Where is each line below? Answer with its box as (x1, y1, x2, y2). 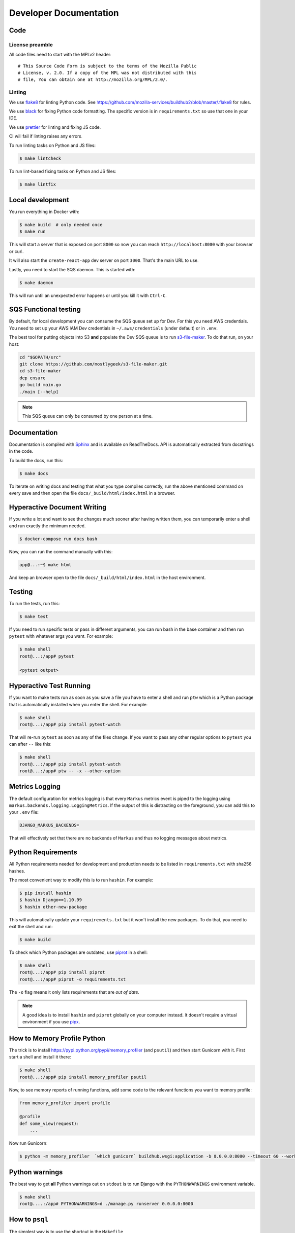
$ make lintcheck (19, 155, 61, 161)
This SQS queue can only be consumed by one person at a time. (22, 413, 153, 419)
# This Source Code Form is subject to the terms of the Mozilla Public (18, 63, 197, 69)
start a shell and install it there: (9, 1054, 71, 1060)
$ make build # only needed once (19, 222, 103, 228)
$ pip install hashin (19, 890, 72, 896)
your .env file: (9, 809, 39, 815)
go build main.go (19, 382, 61, 388)
